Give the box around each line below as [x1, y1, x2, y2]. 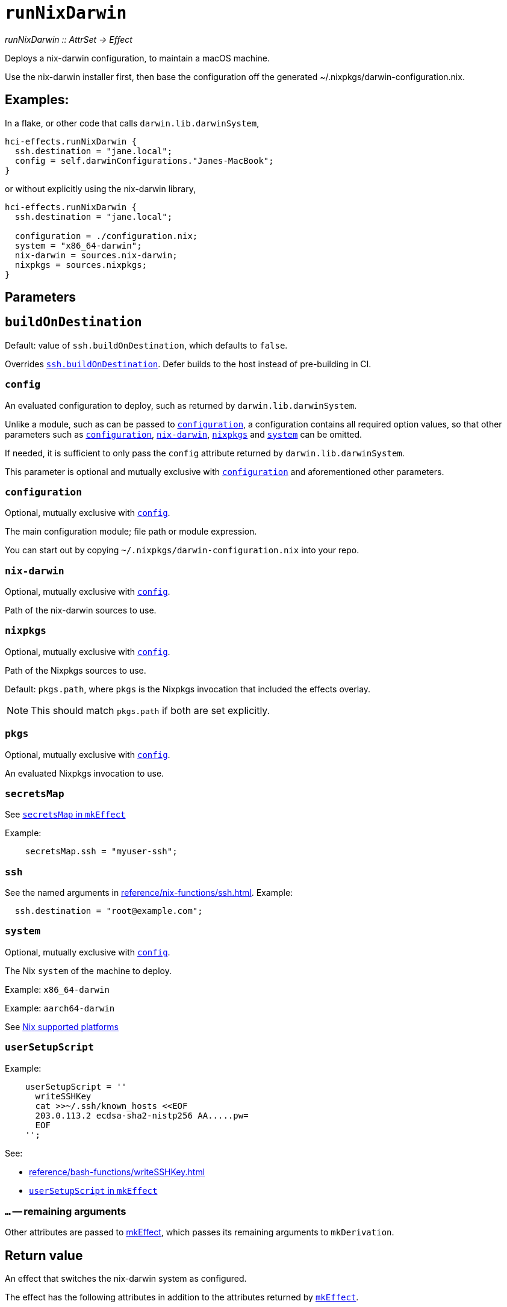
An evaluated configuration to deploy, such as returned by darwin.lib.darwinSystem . [5, 400, 357, 411]
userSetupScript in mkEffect [29, 1185, 158, 1196]
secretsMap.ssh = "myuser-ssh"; [25, 846, 178, 857]
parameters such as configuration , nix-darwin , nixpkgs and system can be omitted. [5, 429, 362, 439]
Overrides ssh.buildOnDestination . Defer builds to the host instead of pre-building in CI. [5, 358, 372, 369]
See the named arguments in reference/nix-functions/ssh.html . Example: [5, 887, 293, 898]
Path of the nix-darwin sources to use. [5, 605, 157, 616]
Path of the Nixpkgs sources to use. [5, 665, 146, 675]
